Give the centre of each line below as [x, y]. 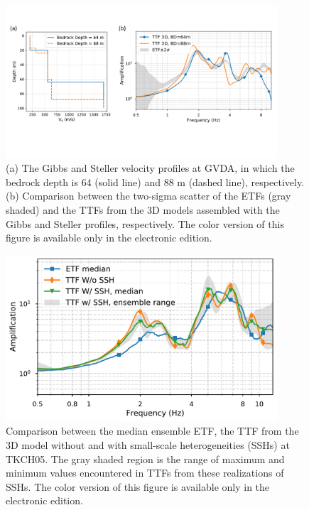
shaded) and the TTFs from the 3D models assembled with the [143, 210]
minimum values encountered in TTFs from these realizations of [145, 473]
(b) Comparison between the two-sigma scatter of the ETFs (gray [148, 196]
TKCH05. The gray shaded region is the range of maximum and [145, 459]
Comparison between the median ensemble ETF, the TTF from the [152, 431]
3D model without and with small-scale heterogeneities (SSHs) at [148, 445]
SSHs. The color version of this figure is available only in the [138, 486]
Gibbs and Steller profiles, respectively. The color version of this [145, 223]
